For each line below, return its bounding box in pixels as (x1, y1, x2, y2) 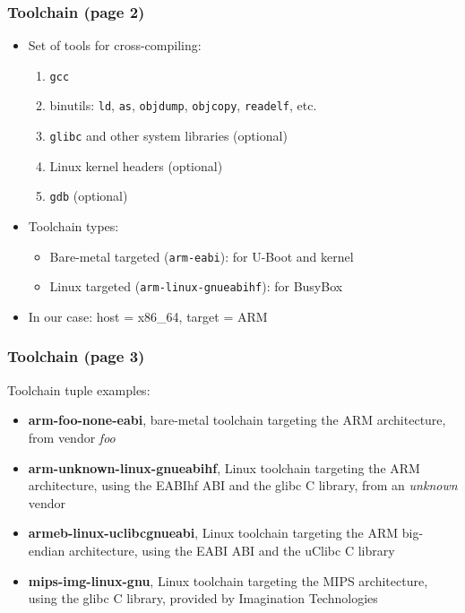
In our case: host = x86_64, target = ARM (28, 306, 268, 325)
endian (28, 540, 65, 559)
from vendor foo (28, 427, 116, 446)
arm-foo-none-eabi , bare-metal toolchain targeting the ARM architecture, (28, 410, 446, 429)
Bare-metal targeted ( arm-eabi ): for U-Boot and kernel (49, 246, 354, 265)
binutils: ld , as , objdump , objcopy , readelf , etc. (49, 96, 317, 115)
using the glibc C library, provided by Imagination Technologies (28, 589, 378, 608)
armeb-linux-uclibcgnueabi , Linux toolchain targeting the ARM (28, 523, 399, 542)
